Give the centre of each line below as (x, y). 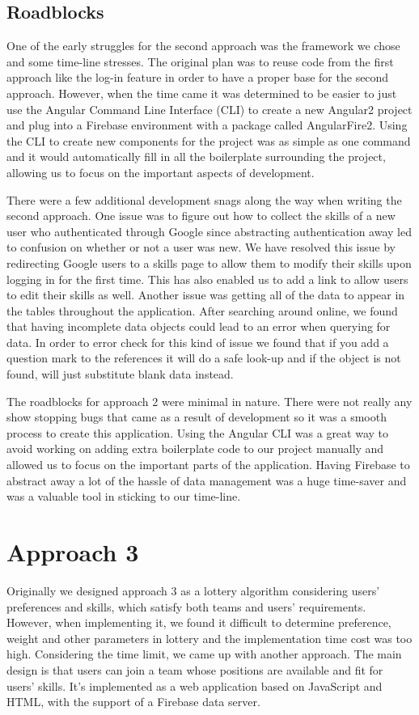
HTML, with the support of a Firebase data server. (133, 702)
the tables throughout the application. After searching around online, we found (202, 310)
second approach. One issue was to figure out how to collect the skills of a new (201, 216)
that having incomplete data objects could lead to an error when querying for (199, 326)
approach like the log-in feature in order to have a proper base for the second (198, 77)
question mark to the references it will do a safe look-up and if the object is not (204, 358)
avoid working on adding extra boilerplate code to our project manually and (195, 448)
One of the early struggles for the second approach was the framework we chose (203, 46)
